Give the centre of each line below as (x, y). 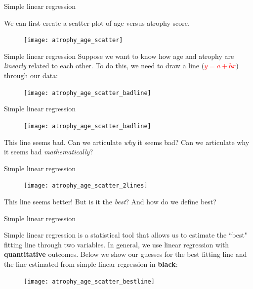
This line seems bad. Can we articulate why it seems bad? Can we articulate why (127, 142)
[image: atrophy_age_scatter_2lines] (86, 186)
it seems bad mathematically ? (48, 152)
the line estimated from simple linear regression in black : (91, 264)
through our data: (31, 75)
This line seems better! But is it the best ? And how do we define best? (110, 201)
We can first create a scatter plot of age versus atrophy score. (97, 23)
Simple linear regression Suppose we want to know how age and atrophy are (119, 56)
